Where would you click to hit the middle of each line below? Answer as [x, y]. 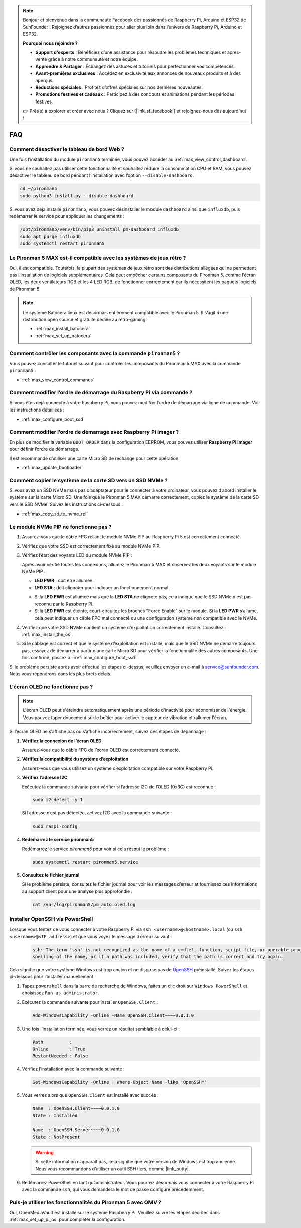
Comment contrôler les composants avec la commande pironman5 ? [95, 353]
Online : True [59, 1049]
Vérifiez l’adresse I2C [45, 778]
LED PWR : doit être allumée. [64, 581]
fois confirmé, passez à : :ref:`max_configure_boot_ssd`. [80, 658]
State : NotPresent [56, 1137]
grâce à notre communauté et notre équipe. [93, 59]
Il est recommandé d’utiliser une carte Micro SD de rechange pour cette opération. [95, 458]
